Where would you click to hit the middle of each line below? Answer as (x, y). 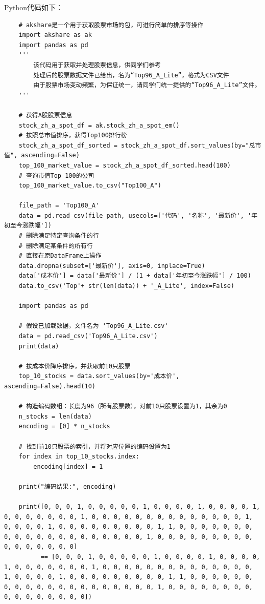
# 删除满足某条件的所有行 (56, 246)
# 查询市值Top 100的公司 (56, 175)
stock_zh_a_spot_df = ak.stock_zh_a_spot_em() (99, 125)
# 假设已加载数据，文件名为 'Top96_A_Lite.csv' (93, 326)
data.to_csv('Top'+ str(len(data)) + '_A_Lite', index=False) (127, 286)
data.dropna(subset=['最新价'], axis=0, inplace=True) (112, 266)
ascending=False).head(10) (50, 386)
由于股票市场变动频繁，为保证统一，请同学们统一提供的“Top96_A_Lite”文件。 (147, 85)
